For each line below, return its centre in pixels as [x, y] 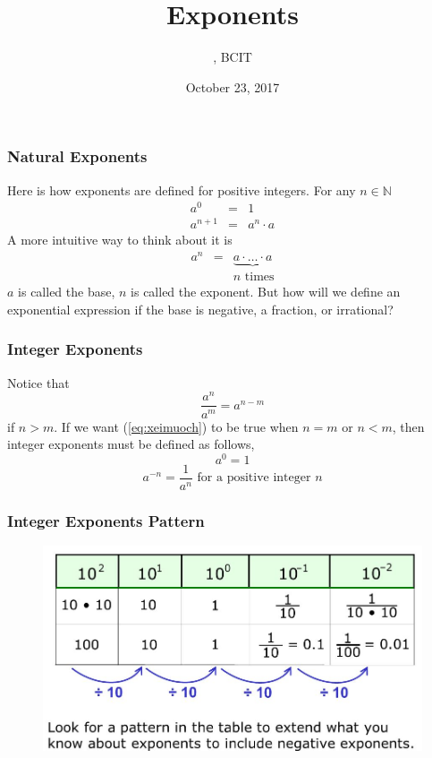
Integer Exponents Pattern [106, 520]
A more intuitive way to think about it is [120, 240]
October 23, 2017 [233, 86]
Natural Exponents [77, 156]
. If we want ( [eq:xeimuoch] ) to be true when [176, 426]
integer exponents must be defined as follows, [131, 444]
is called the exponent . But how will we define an [266, 292]
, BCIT [233, 57]
